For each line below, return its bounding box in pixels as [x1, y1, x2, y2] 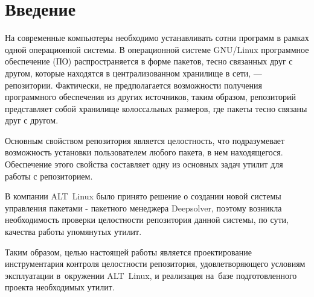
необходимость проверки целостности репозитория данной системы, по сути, [5, 213, 289, 226]
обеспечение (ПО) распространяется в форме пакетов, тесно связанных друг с [5, 55, 293, 67]
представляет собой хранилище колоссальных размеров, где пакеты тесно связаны [5, 102, 307, 114]
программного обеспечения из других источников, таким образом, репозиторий [5, 90, 296, 103]
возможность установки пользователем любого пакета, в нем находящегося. [5, 146, 283, 158]
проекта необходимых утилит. [5, 281, 115, 293]
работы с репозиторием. [5, 169, 93, 182]
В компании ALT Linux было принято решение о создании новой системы [5, 190, 281, 202]
